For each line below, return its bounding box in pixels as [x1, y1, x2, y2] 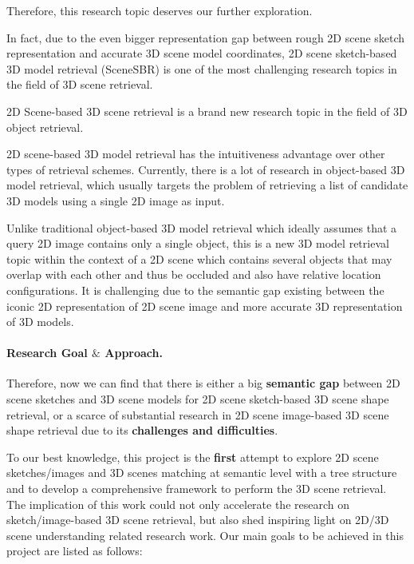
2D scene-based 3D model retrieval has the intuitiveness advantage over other [6, 145, 385, 162]
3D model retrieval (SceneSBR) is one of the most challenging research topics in [6, 60, 397, 77]
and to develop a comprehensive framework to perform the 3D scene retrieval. [6, 480, 387, 497]
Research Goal [6, 344, 88, 361]
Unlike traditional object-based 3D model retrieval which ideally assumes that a [6, 219, 397, 236]
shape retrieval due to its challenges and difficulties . [6, 422, 278, 439]
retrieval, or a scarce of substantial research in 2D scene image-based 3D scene [6, 406, 389, 423]
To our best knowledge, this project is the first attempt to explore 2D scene [6, 448, 379, 465]
